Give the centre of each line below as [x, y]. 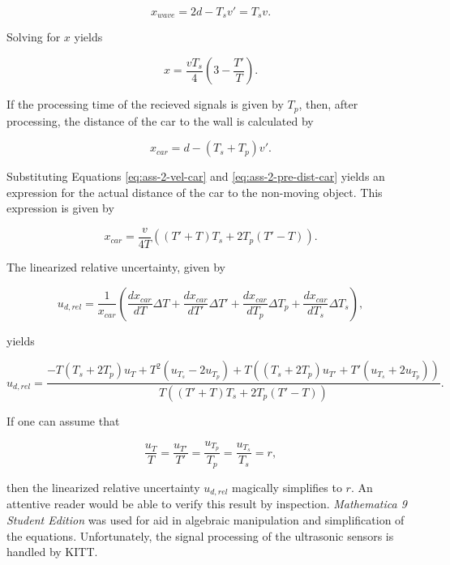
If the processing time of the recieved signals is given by [145, 104]
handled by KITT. [52, 552]
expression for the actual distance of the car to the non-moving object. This [195, 192]
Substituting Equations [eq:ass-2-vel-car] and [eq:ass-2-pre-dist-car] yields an [196, 176]
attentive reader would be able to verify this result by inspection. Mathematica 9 [207, 504]
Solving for [34, 37]
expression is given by [60, 208]
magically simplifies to [287, 487]
